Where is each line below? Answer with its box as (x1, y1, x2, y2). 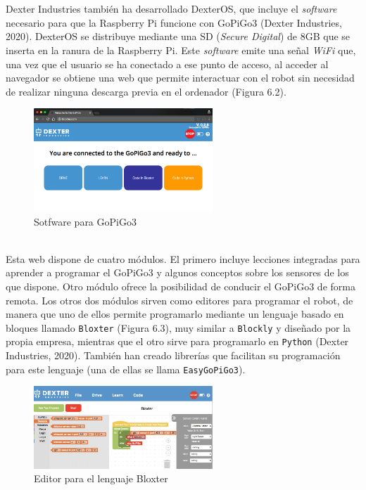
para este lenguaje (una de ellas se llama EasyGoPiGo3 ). (6, 361, 246, 376)
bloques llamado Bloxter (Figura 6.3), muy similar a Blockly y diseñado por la (6, 320, 351, 335)
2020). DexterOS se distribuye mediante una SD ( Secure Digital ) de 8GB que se (6, 29, 351, 44)
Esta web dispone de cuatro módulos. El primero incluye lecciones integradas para (6, 251, 360, 266)
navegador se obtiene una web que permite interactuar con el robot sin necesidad (6, 70, 355, 85)
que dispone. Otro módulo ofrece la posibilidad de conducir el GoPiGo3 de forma (6, 279, 355, 294)
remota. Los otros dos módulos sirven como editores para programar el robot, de (6, 292, 353, 307)
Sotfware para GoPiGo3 (34, 214, 137, 228)
